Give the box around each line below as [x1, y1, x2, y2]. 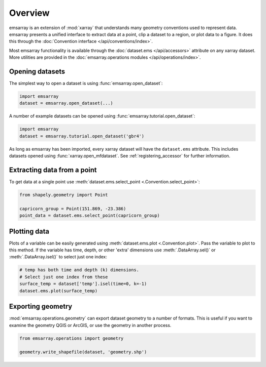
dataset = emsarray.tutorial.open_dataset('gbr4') [19, 133, 145, 139]
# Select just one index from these [19, 274, 108, 280]
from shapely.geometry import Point [19, 192, 108, 198]
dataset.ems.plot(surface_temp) [19, 288, 98, 293]
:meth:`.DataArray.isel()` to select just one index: [9, 254, 107, 260]
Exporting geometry [9, 302, 72, 311]
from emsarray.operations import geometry [19, 335, 124, 341]
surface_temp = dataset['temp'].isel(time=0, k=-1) [19, 281, 147, 286]
